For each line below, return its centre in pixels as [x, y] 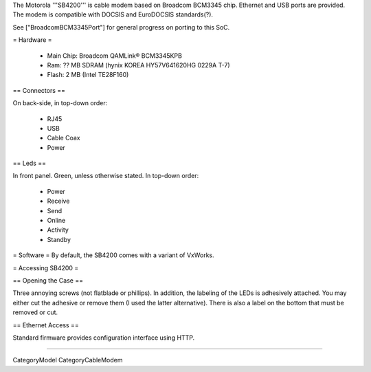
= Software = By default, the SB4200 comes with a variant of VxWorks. [113, 255]
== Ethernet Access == [46, 325]
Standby [59, 239]
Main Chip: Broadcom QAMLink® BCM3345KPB [114, 56]
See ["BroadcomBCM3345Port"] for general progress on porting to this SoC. [121, 27]
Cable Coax [64, 138]
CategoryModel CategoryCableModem [68, 360]
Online [56, 221]
